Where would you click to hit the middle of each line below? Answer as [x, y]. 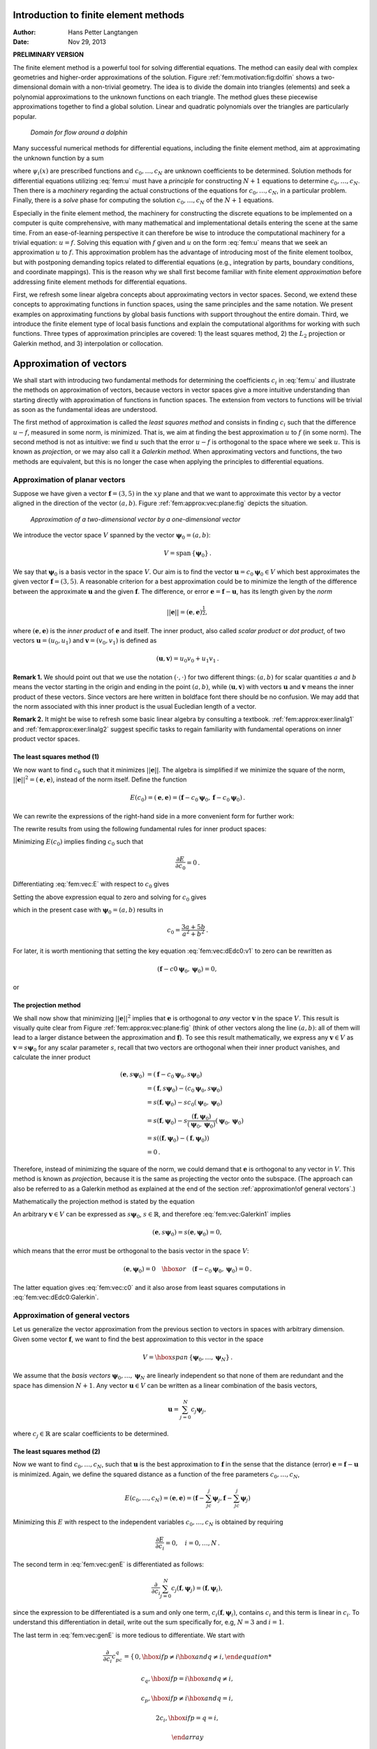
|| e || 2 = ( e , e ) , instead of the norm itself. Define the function [100, 779]
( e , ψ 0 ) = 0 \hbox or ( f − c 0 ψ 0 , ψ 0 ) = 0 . [187, 1270]
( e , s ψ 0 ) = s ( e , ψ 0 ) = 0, [187, 1233]
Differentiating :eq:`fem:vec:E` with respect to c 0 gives [91, 885]
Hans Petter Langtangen [103, 32]
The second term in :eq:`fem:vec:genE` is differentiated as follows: [109, 1564]
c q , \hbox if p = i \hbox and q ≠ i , [187, 1680]
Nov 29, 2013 [87, 41]
